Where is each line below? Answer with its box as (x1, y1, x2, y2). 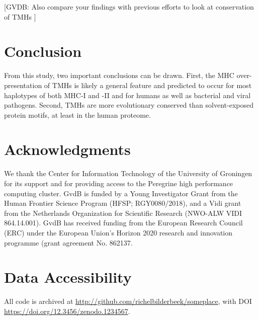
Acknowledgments (4, 139, 131, 159)
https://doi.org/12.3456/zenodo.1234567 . (4, 305, 130, 316)
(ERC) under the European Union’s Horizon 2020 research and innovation (4, 227, 233, 237)
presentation (4, 79, 42, 90)
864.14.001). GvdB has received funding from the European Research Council (4, 217, 243, 228)
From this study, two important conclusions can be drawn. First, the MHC (4, 70, 234, 81)
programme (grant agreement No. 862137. (4, 237, 133, 248)
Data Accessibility (4, 267, 132, 287)
